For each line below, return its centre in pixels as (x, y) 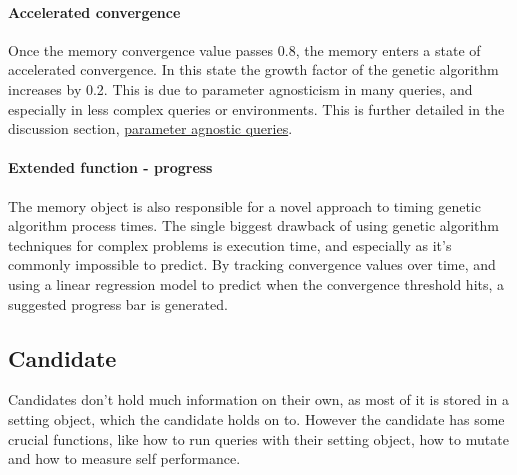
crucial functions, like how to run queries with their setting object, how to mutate (258, 438)
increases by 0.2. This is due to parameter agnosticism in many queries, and (240, 88)
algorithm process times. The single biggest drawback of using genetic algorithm (253, 225)
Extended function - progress (110, 167)
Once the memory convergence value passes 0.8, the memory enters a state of (244, 49)
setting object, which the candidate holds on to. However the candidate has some (256, 418)
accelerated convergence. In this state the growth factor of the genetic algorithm (253, 69)
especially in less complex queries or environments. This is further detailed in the (256, 108)
